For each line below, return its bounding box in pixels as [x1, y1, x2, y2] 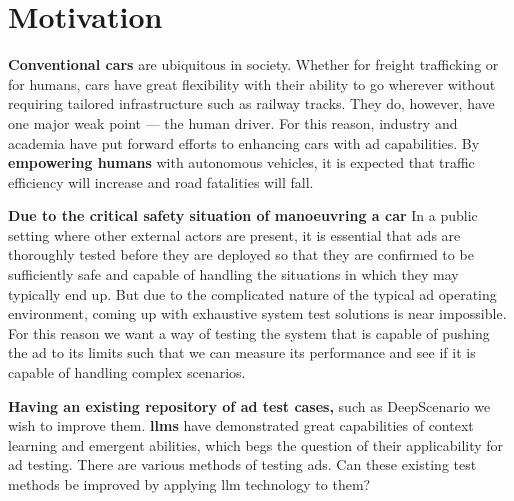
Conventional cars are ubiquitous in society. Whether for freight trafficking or [8, 54, 499, 75]
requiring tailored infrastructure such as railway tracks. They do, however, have [8, 93, 495, 114]
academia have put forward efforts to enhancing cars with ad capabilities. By [8, 132, 480, 153]
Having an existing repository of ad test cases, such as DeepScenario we [8, 395, 491, 416]
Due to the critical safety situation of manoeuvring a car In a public [8, 205, 478, 226]
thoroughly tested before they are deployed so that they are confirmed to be [8, 244, 474, 265]
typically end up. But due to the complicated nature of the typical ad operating [8, 283, 497, 304]
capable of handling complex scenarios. [8, 362, 246, 383]
